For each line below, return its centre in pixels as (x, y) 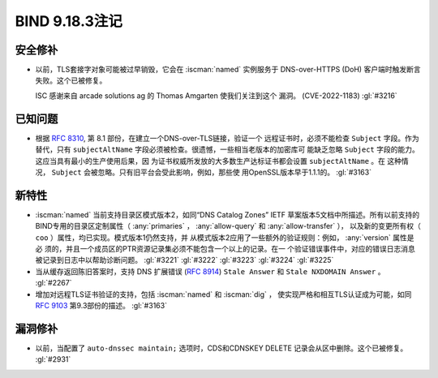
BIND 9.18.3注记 (69, 21)
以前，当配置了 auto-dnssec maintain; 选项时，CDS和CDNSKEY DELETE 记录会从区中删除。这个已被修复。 (221, 348)
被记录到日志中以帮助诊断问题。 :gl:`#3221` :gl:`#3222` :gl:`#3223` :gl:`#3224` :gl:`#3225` (185, 260)
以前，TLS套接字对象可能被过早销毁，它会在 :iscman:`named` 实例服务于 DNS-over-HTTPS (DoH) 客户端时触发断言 (228, 70)
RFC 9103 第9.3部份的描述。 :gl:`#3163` (101, 305)
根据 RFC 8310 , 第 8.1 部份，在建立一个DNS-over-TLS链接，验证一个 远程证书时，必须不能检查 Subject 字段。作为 (227, 138)
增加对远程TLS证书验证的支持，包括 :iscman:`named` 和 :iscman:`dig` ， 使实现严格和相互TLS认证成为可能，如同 (223, 294)
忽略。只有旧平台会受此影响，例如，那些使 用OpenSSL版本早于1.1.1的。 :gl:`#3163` (235, 172)
